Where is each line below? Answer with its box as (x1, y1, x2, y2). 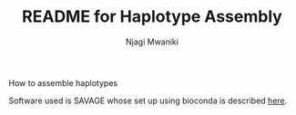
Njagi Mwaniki (125, 36, 179, 47)
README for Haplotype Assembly (21, 6, 283, 27)
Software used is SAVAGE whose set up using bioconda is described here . (8, 95, 288, 106)
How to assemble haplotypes (8, 77, 118, 88)
